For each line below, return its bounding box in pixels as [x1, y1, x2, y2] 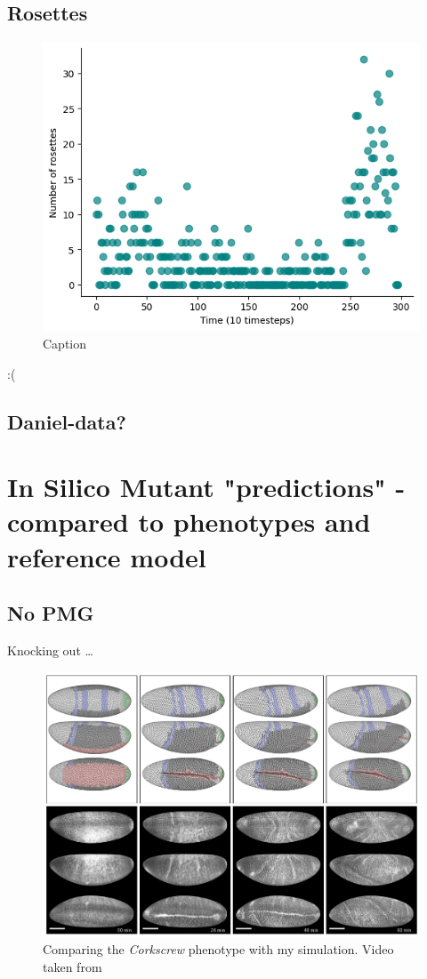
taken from [43, 958, 102, 975]
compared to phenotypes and [7, 503, 371, 540]
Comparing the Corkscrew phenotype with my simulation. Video [43, 940, 394, 959]
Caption [43, 334, 87, 353]
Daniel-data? [7, 407, 126, 435]
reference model [7, 538, 206, 574]
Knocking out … [7, 641, 93, 660]
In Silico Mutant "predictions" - [7, 469, 406, 505]
